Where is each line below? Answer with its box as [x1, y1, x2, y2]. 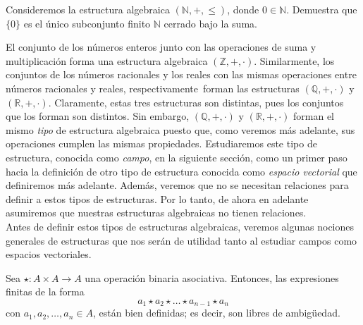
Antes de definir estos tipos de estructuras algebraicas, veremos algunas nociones [6, 219, 355, 233]
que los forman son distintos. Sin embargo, [6, 109, 190, 123]
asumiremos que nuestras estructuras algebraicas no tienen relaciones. [6, 205, 307, 220]
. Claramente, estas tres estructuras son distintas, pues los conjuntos [48, 94, 344, 109]
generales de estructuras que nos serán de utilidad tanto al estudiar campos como [6, 233, 357, 247]
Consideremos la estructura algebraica [6, 2, 170, 16]
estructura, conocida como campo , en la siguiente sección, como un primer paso [6, 149, 347, 164]
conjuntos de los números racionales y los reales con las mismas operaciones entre [6, 67, 357, 82]
